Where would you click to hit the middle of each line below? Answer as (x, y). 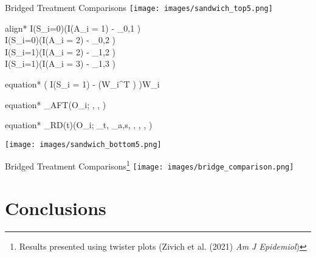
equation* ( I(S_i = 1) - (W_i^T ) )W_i (82, 84)
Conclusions (56, 207)
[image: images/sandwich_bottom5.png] (83, 144)
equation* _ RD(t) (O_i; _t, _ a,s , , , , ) (79, 125)
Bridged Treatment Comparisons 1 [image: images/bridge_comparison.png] (149, 165)
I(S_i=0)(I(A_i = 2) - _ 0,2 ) (60, 40)
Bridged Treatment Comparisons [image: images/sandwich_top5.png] (139, 7)
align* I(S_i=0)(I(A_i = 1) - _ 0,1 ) (73, 28)
